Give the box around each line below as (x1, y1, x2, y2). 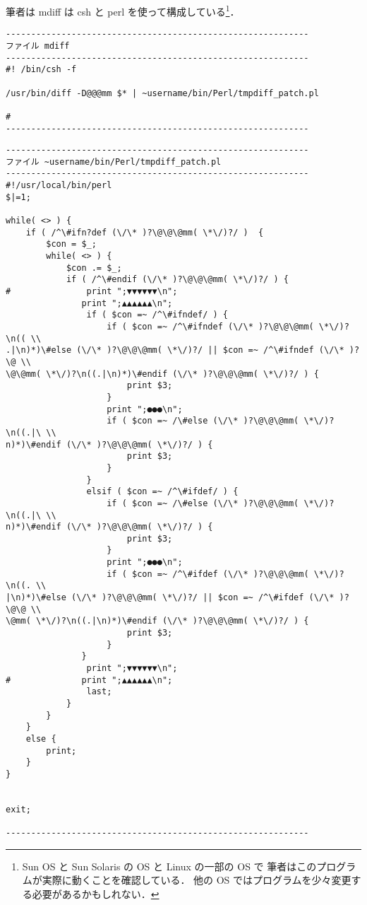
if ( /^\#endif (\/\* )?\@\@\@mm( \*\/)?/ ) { (66, 274, 289, 285)
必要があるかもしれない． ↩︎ (32, 887, 160, 901)
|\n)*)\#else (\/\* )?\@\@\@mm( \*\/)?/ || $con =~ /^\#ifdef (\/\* (6, 592, 335, 603)
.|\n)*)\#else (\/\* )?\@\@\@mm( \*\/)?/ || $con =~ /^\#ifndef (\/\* (6, 345, 344, 356)
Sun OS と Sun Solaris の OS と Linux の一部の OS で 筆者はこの (22, 858, 317, 873)
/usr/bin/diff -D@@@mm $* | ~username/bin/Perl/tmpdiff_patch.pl (6, 88, 319, 98)
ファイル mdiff (6, 40, 70, 51)
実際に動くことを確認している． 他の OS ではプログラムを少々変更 (42, 872, 351, 887)
